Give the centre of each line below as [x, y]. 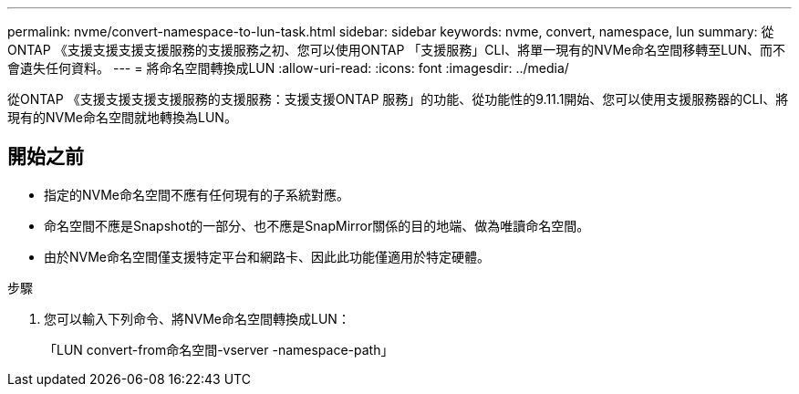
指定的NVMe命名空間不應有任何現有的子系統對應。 [197, 194]
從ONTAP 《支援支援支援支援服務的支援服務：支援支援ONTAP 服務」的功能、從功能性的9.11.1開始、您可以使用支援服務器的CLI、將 [398, 99]
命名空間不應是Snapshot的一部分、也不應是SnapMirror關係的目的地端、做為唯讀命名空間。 [317, 225]
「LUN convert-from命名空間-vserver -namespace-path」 [219, 349]
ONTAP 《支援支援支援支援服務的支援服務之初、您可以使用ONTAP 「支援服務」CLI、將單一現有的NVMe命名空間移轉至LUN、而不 [397, 50]
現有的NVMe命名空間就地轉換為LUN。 [122, 117]
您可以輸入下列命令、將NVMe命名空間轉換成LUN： [197, 318]
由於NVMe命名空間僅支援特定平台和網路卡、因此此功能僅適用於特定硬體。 [267, 256]
